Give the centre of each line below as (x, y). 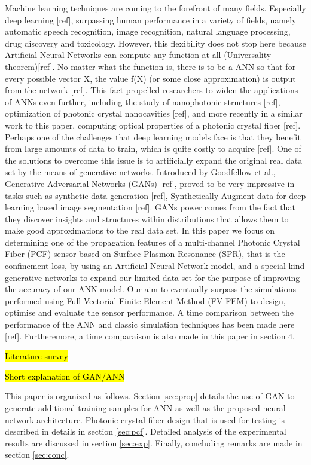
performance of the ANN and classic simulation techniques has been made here (150, 324)
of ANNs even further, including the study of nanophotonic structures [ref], (143, 101)
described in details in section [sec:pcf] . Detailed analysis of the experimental (146, 431)
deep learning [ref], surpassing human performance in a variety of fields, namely (151, 19)
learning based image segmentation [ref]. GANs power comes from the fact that (150, 207)
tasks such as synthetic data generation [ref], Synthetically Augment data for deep (155, 195)
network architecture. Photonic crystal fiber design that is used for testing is (145, 419)
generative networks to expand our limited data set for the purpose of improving (153, 277)
